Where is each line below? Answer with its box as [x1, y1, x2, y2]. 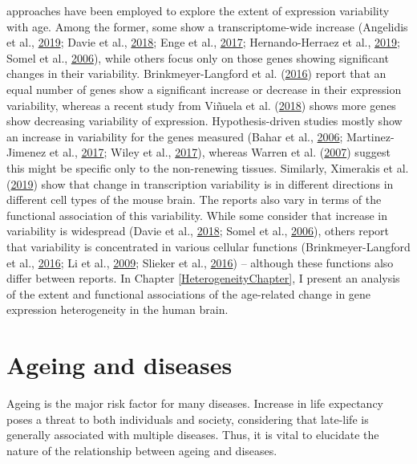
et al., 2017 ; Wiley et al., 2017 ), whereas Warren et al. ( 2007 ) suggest [49, 144, 391, 161]
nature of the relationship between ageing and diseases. [6, 442, 277, 458]
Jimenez [6, 144, 47, 161]
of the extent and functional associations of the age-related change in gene [6, 285, 371, 302]
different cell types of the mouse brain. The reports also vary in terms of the [6, 191, 382, 208]
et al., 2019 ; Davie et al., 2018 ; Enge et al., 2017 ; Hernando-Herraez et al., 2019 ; [6, 34, 400, 51]
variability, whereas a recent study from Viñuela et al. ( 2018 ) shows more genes [6, 96, 396, 113]
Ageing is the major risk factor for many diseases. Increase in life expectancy [6, 395, 384, 411]
